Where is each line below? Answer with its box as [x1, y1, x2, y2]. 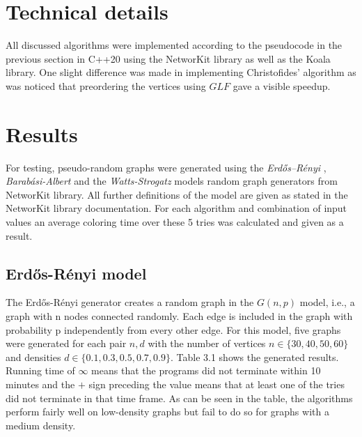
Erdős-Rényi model [6, 262, 147, 284]
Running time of [6, 363, 75, 378]
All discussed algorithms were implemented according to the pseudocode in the [6, 38, 343, 52]
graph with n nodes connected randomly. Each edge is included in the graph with [6, 308, 353, 323]
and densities [6, 349, 61, 364]
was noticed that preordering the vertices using [6, 78, 206, 93]
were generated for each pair [6, 336, 127, 351]
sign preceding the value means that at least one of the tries [88, 376, 345, 391]
